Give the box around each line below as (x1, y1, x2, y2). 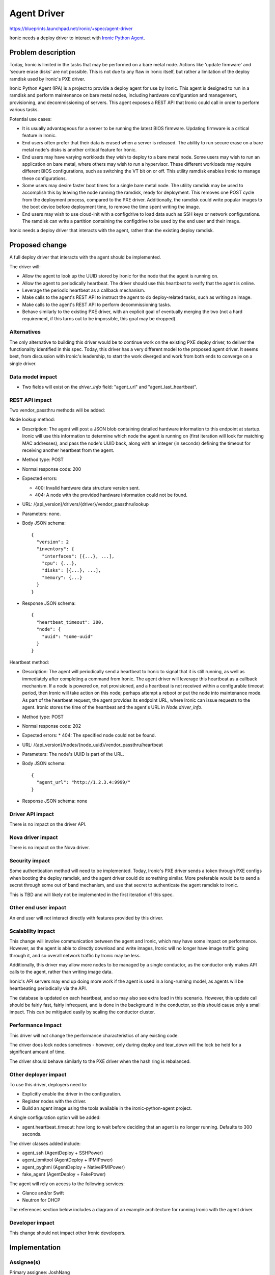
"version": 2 (36, 539, 69, 545)
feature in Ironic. (22, 133, 57, 139)
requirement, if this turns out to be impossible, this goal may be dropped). (22, 316, 177, 322)
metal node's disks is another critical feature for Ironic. (22, 147, 137, 153)
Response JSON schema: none (22, 798, 88, 804)
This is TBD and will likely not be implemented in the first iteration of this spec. (9, 891, 174, 898)
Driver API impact (9, 810, 54, 818)
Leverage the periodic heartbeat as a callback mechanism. (22, 287, 145, 293)
